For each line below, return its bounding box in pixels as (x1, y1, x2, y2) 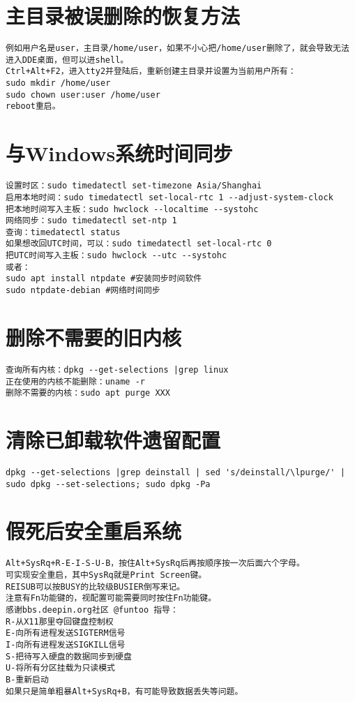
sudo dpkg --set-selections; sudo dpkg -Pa (6, 479, 211, 489)
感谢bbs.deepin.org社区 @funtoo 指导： (6, 605, 179, 615)
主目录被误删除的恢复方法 (6, 1, 241, 30)
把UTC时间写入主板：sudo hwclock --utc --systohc (6, 251, 227, 261)
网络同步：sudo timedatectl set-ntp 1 (6, 216, 177, 226)
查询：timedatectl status (6, 227, 121, 237)
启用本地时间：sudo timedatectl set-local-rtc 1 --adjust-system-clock (6, 192, 333, 202)
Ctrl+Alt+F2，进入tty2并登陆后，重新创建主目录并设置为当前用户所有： (6, 66, 296, 77)
